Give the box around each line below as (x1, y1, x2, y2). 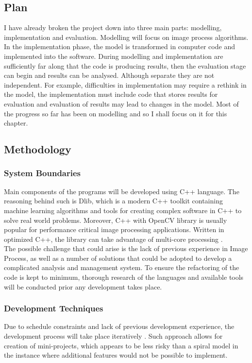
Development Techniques (4, 302, 103, 314)
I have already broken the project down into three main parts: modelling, (4, 22, 222, 33)
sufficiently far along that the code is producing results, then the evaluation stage (4, 60, 246, 71)
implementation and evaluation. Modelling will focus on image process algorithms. (4, 32, 249, 42)
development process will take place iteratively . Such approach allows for (4, 331, 223, 341)
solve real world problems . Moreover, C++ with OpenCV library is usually (4, 215, 227, 225)
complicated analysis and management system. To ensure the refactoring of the (4, 262, 239, 272)
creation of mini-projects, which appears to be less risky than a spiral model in (4, 340, 238, 350)
